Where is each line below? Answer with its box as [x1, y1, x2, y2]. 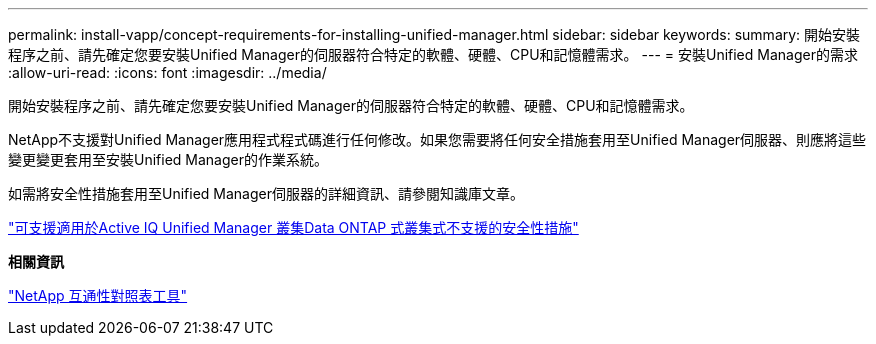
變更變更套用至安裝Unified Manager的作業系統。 [8, 151, 328, 168]
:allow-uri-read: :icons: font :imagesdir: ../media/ [8, 64, 327, 81]
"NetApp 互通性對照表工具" [8, 287, 188, 304]
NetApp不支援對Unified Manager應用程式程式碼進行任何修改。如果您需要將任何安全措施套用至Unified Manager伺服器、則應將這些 [8, 131, 867, 148]
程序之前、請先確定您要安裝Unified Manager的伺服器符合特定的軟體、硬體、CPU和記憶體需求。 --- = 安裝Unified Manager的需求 [8, 46, 858, 63]
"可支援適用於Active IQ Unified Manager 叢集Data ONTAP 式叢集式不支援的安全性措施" [8, 219, 579, 236]
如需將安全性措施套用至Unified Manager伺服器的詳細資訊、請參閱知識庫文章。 [8, 185, 524, 202]
